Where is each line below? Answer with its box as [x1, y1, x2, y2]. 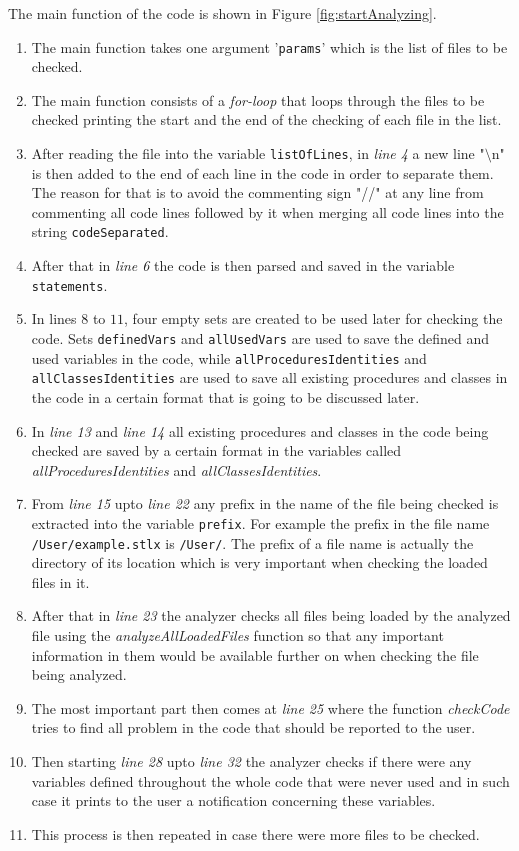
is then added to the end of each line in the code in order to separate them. [31, 162, 494, 183]
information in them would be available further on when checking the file [31, 644, 479, 665]
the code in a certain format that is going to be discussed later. [31, 386, 420, 407]
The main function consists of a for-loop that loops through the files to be [31, 89, 485, 110]
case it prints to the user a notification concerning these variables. [31, 790, 436, 811]
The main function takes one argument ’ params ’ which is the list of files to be [31, 36, 508, 57]
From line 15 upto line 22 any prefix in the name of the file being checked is [31, 493, 499, 514]
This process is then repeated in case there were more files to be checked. [31, 823, 480, 844]
